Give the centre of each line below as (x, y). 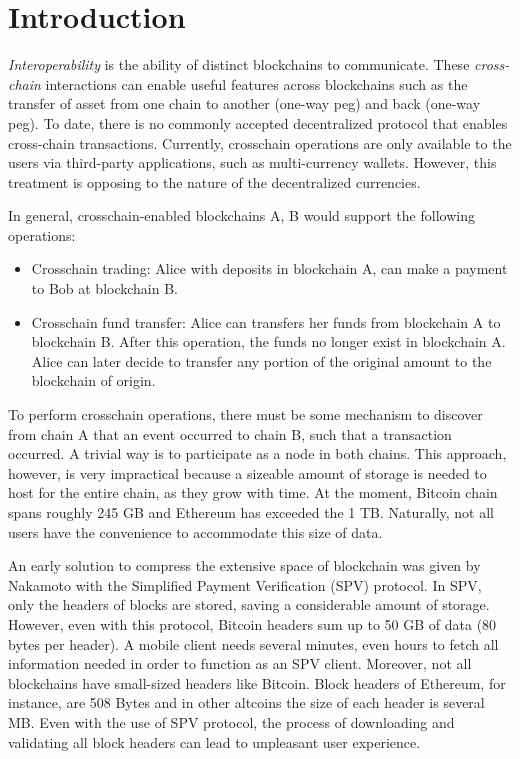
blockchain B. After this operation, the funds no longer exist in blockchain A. (268, 341)
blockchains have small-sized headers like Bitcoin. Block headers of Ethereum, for (257, 682)
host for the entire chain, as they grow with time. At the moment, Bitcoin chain (253, 492)
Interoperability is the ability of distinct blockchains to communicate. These (239, 64)
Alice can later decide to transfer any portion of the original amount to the (261, 360)
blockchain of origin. (93, 380)
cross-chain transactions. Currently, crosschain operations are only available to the (260, 142)
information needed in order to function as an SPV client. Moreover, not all (240, 663)
